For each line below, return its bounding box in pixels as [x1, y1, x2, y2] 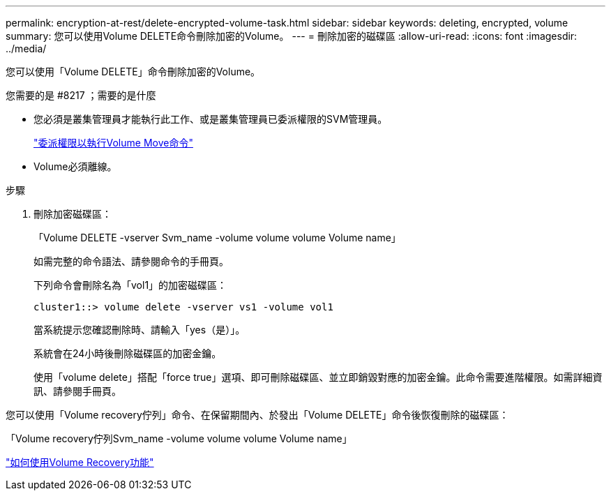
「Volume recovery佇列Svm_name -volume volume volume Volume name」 [6, 433, 352, 444]
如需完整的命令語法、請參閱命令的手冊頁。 [33, 255, 229, 267]
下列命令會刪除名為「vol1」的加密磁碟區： [33, 279, 227, 291]
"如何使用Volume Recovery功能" [6, 456, 154, 468]
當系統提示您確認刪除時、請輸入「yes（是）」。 [33, 324, 246, 336]
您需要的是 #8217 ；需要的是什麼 [6, 89, 156, 101]
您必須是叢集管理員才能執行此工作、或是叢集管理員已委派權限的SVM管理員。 [33, 113, 388, 125]
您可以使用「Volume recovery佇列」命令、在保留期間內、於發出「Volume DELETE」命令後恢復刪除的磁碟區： [6, 409, 509, 421]
